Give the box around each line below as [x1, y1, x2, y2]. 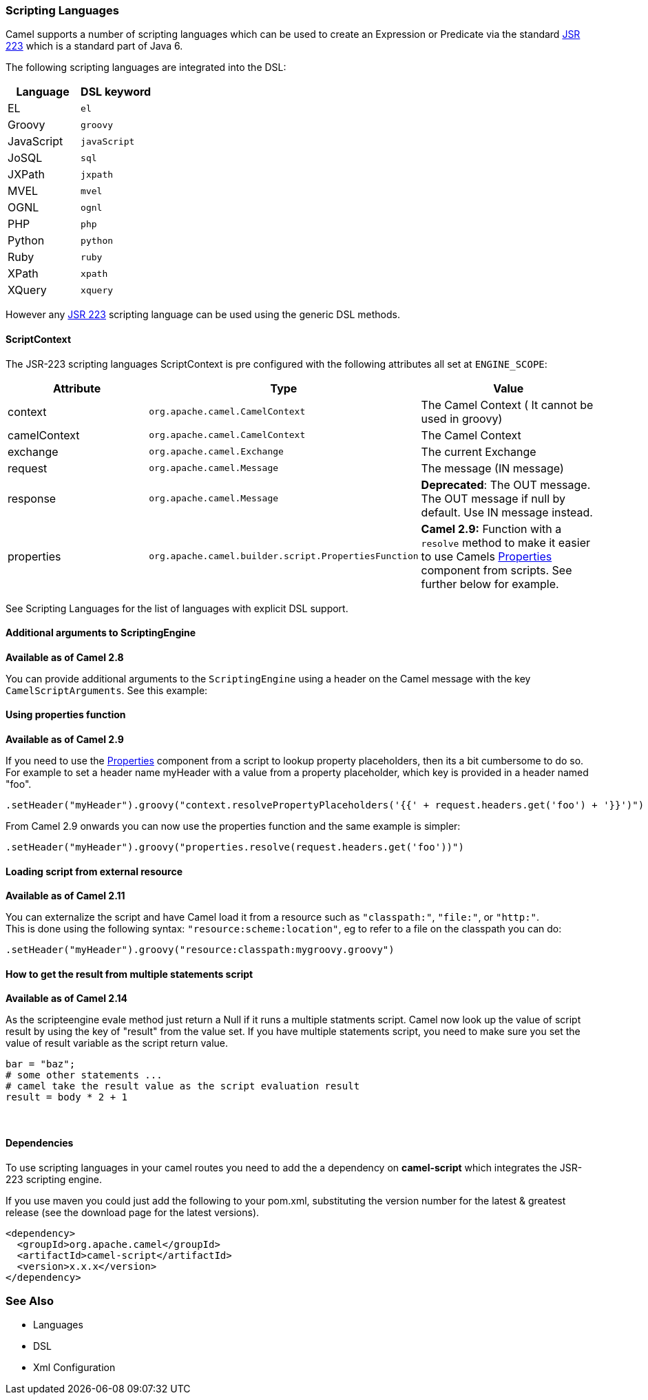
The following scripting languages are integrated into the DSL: [6, 61, 286, 74]
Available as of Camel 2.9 [6, 733, 124, 746]
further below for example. [421, 576, 559, 591]
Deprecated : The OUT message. [421, 477, 591, 492]
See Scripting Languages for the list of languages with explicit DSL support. [6, 602, 348, 614]
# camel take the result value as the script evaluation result [6, 1080, 360, 1092]
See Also [6, 1294, 54, 1308]
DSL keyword [81, 85, 151, 99]
